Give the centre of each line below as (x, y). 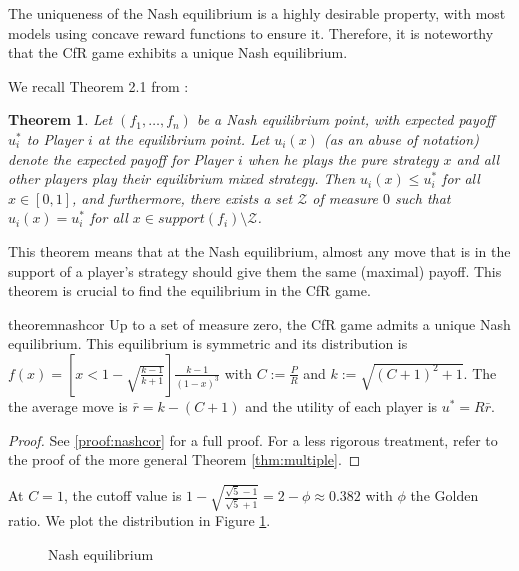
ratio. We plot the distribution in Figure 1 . (139, 520)
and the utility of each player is (341, 405)
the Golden (444, 495)
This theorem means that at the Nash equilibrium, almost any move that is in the (259, 250)
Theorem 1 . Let (60, 119)
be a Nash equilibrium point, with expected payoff (345, 119)
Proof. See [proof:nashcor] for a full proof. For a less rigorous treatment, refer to (253, 439)
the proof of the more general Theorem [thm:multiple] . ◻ (184, 459)
